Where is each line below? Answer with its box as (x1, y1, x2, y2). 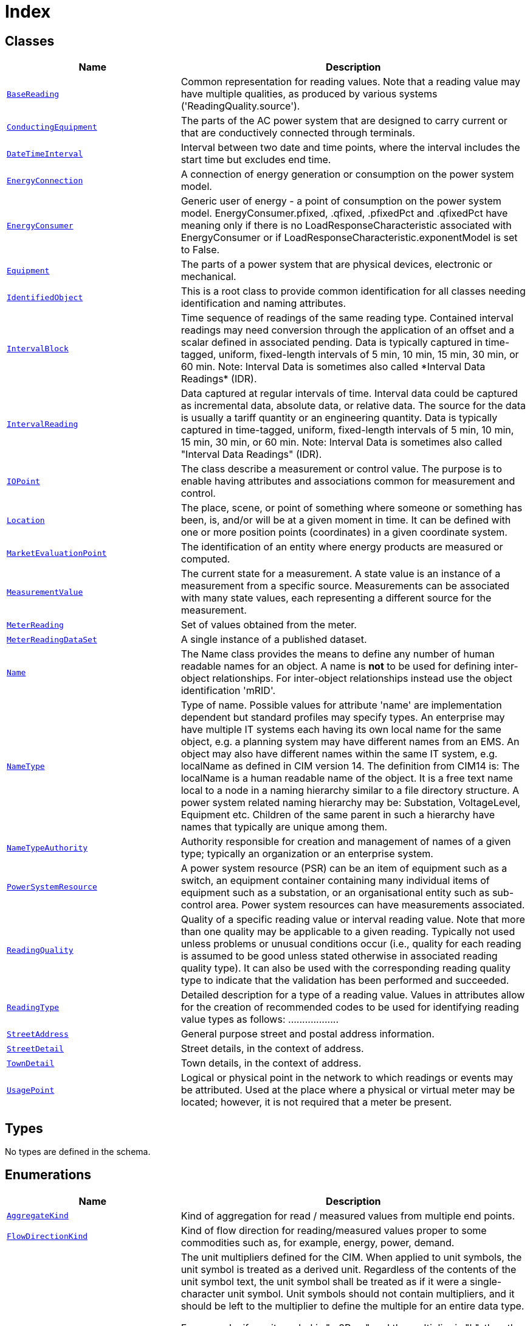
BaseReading (7, 89, 60, 99)
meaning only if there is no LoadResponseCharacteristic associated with (181, 219, 512, 232)
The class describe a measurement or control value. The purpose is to (181, 463, 502, 475)
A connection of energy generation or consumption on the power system (181, 168, 514, 181)
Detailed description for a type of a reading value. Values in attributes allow (181, 989, 525, 1002)
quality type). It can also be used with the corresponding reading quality (181, 962, 511, 975)
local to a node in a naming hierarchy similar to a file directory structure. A (181, 784, 520, 797)
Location (7, 515, 45, 525)
